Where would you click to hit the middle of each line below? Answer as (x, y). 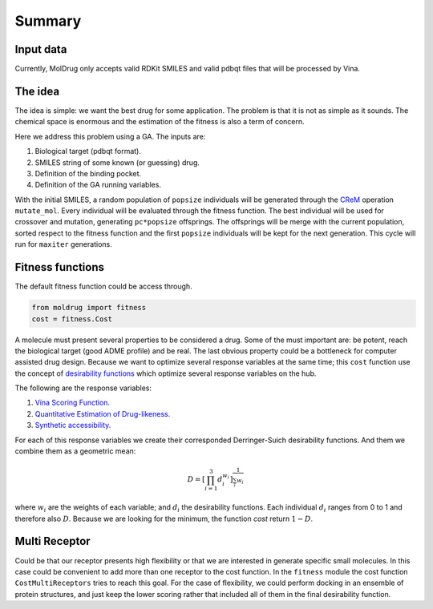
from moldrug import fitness (89, 308)
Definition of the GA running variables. (98, 185)
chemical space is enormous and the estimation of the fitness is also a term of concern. (160, 122)
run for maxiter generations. (63, 244)
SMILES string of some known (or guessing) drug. (117, 162)
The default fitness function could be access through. (103, 286)
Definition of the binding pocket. (88, 173)
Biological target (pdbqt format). (88, 151)
